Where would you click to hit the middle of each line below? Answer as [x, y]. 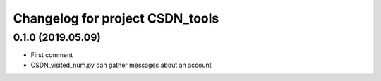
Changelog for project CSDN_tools [116, 18]
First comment [52, 55]
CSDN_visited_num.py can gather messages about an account [121, 65]
